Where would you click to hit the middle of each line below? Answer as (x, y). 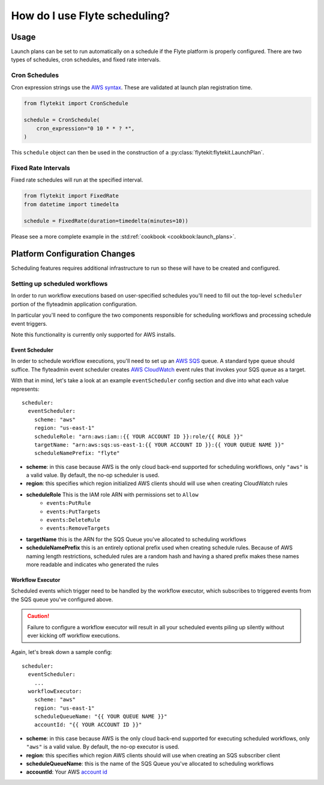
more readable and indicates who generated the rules (92, 564)
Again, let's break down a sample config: (61, 652)
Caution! (38, 616)
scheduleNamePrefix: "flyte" (77, 453)
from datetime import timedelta (71, 204)
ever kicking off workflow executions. (73, 635)
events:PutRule (69, 503)
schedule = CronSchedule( (62, 120)
